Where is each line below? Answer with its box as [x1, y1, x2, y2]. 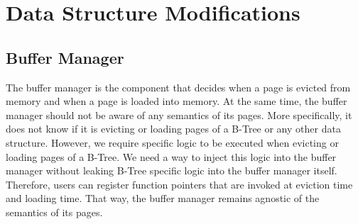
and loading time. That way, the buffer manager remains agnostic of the [6, 191, 320, 206]
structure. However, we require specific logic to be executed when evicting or [6, 135, 339, 150]
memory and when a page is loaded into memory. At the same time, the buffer [6, 94, 347, 108]
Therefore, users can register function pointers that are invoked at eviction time [6, 177, 353, 191]
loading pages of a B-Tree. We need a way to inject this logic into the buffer [6, 149, 337, 164]
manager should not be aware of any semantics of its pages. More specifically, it [6, 107, 352, 122]
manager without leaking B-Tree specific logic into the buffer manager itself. [6, 163, 337, 178]
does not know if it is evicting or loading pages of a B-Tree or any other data [6, 121, 341, 136]
